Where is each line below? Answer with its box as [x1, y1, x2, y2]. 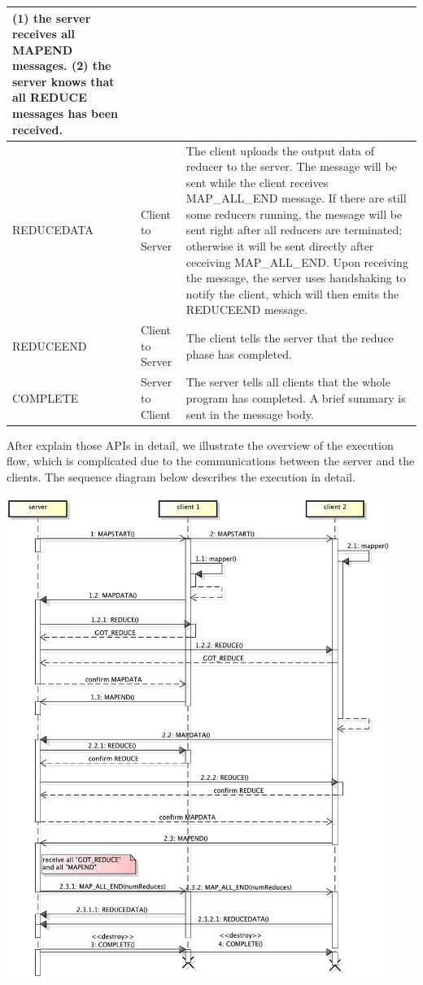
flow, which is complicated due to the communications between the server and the [7, 452, 415, 469]
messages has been [12, 105, 119, 122]
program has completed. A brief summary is [185, 389, 406, 406]
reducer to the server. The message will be [185, 158, 397, 175]
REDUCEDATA [12, 221, 94, 238]
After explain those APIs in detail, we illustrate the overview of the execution [7, 436, 394, 453]
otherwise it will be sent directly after [185, 238, 374, 255]
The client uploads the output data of [185, 142, 374, 159]
